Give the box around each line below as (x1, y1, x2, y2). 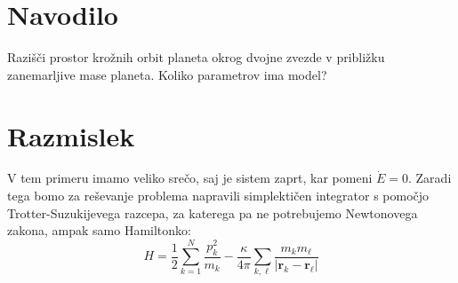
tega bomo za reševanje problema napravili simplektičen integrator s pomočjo (7, 186, 430, 205)
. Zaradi (408, 169, 452, 187)
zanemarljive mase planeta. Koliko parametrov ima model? (7, 65, 327, 83)
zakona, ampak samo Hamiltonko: (7, 221, 191, 240)
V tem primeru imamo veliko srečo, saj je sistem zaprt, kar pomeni (7, 169, 373, 187)
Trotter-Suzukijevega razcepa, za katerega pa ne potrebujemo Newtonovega (7, 203, 418, 222)
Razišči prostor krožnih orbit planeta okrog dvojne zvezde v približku (7, 48, 385, 67)
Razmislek (7, 117, 135, 153)
